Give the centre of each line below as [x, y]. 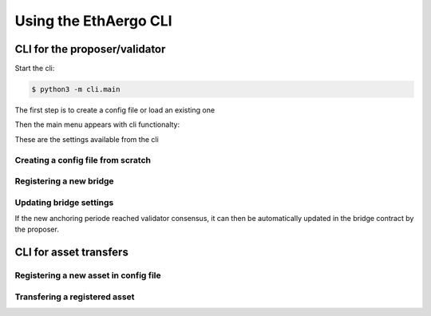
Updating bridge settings [64, 202]
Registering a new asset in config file [88, 275]
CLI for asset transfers [72, 253]
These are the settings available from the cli [87, 139]
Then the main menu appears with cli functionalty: [97, 124]
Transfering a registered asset [75, 297]
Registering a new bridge [65, 181]
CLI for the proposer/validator [90, 49]
